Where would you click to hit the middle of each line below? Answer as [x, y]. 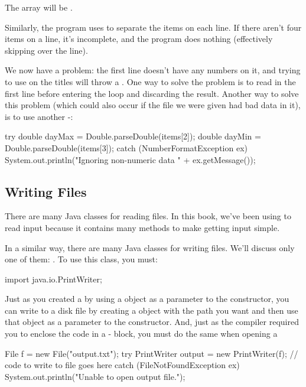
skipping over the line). [46, 50]
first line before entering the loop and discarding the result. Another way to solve [152, 93]
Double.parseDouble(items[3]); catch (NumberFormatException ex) [126, 147]
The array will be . [39, 7]
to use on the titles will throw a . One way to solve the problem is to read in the [150, 81]
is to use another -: [39, 116]
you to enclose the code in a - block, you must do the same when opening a [141, 334]
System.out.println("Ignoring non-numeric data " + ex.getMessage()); [130, 159]
